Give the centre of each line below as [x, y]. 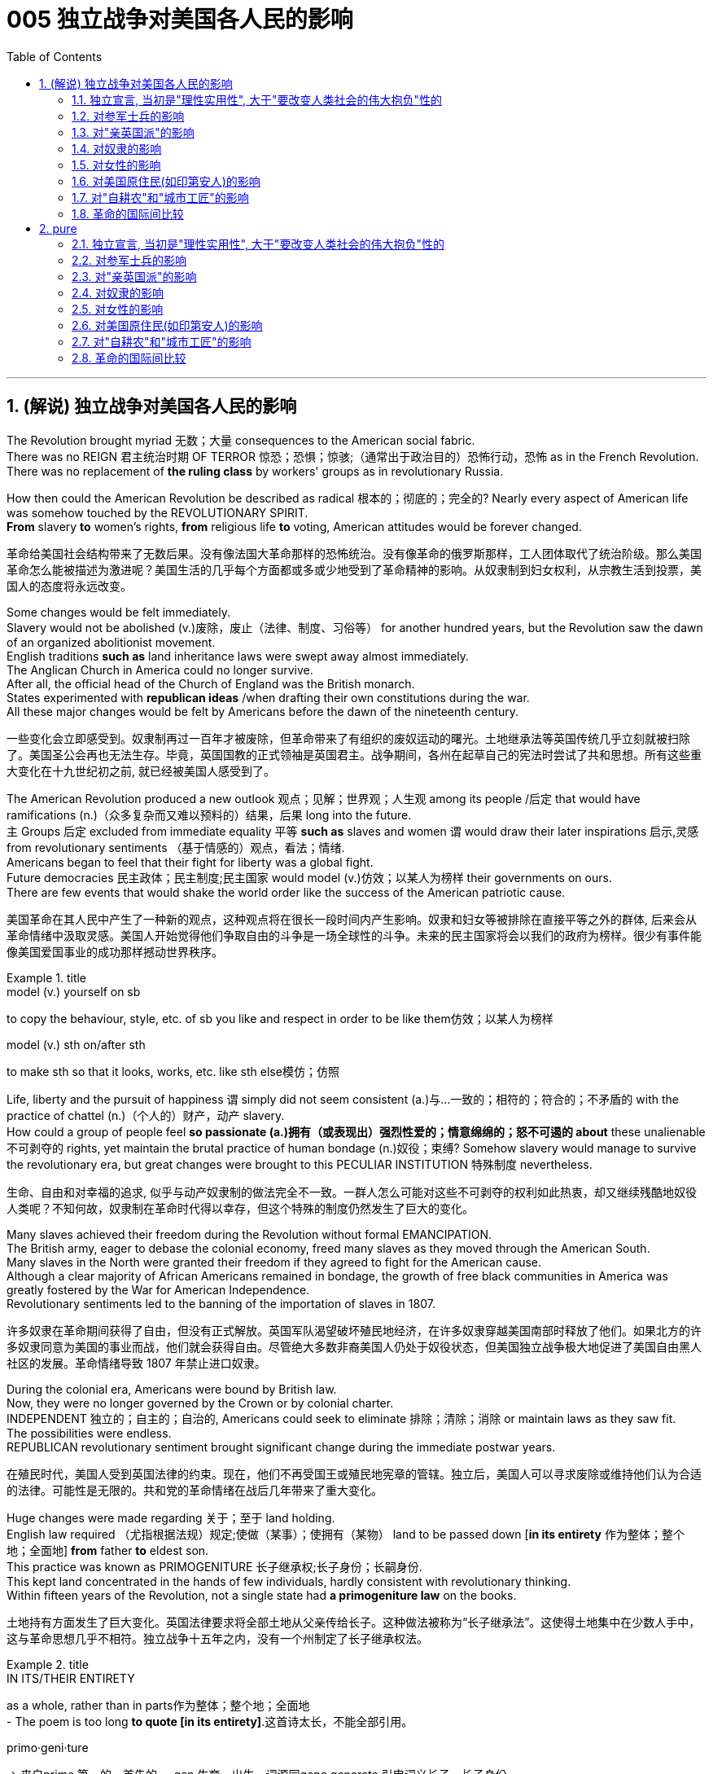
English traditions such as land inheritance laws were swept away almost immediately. [238, 656]
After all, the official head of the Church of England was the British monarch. [211, 683]
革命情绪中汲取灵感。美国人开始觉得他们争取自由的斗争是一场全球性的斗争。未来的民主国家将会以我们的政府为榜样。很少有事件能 [354, 935]
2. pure [58, 228]
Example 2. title [48, 1664]
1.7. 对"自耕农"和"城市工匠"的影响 [160, 197]
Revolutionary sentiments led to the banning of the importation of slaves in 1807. [221, 1303]
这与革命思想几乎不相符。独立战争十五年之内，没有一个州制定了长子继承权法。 [217, 1638]
